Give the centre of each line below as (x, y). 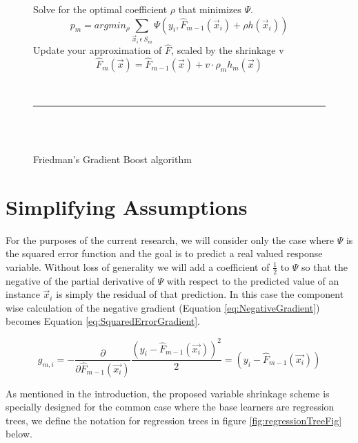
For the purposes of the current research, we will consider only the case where (170, 239)
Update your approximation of (98, 50)
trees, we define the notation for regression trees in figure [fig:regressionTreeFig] (174, 420)
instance (23, 294)
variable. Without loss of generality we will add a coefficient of (138, 266)
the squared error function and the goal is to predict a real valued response (164, 253)
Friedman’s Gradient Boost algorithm (112, 159)
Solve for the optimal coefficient (100, 9)
